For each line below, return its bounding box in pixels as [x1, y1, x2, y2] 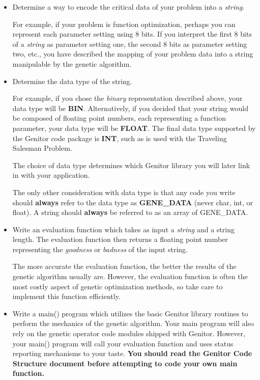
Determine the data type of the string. [12, 75, 132, 86]
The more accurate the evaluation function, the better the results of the [12, 261, 237, 272]
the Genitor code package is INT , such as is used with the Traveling [12, 132, 227, 143]
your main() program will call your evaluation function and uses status [12, 338, 234, 348]
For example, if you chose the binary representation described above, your [12, 93, 243, 103]
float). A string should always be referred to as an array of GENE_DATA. [12, 207, 248, 218]
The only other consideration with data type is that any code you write [12, 186, 236, 197]
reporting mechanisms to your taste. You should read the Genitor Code [12, 348, 252, 359]
